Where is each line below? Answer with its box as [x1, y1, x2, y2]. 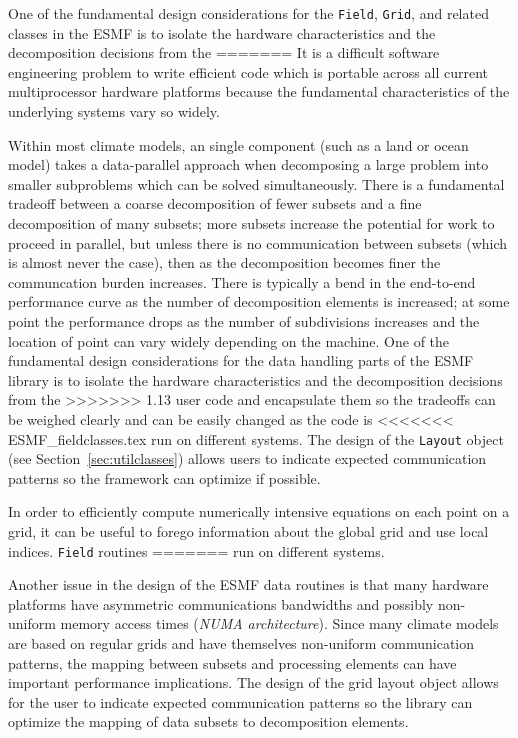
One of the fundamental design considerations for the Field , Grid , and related [8, 3, 489, 23]
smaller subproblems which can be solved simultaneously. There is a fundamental [8, 173, 505, 194]
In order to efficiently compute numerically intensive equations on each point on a [8, 501, 510, 522]
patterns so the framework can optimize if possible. [8, 467, 321, 488]
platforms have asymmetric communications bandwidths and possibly [8, 593, 434, 614]
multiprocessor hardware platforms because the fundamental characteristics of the [8, 81, 510, 102]
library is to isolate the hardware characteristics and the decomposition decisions [8, 369, 503, 390]
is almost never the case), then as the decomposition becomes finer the [8, 252, 441, 273]
